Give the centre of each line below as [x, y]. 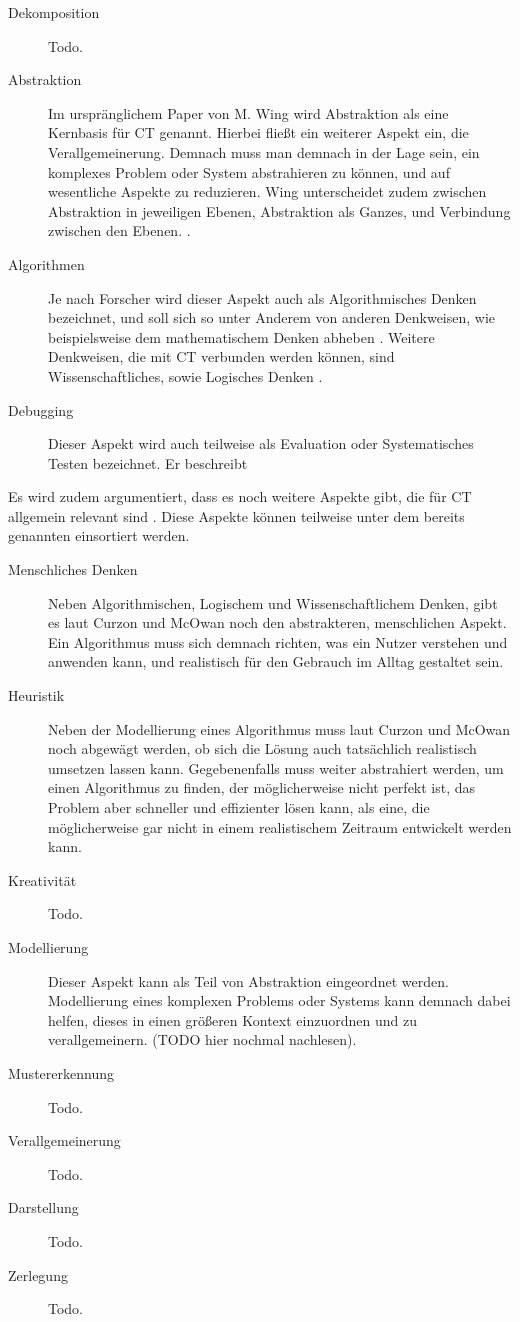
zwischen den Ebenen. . [119, 230]
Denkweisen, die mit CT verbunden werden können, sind [221, 356]
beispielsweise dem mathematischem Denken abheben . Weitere [241, 336]
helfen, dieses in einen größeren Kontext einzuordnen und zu [232, 1019]
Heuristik [36, 695]
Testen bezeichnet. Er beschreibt [148, 462]
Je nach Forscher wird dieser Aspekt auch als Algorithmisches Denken [262, 297]
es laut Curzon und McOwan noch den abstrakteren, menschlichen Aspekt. [277, 622]
